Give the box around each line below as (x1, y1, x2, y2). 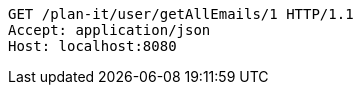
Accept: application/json (8, 22, 211, 38)
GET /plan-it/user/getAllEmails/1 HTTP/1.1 (8, 6, 354, 22)
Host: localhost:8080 (8, 38, 177, 54)
